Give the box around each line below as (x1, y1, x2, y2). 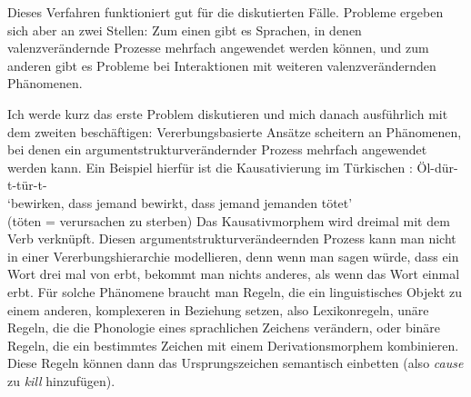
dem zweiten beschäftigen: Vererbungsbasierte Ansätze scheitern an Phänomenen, (7, 122, 462, 141)
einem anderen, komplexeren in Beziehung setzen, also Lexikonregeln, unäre (7, 300, 429, 319)
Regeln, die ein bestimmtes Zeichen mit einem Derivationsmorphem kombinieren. (7, 335, 459, 354)
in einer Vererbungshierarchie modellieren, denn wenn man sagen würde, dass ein (7, 246, 459, 265)
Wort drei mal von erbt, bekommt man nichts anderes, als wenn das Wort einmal (7, 264, 460, 283)
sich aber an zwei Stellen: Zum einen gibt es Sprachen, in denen (7, 20, 362, 39)
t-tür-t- (7, 175, 47, 194)
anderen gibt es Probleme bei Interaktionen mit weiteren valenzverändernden (7, 55, 436, 74)
